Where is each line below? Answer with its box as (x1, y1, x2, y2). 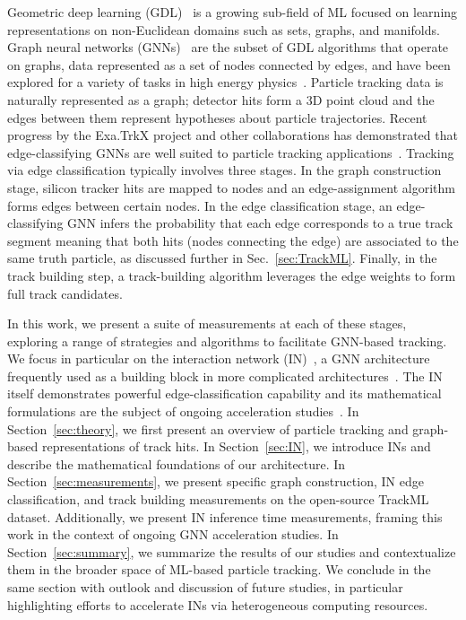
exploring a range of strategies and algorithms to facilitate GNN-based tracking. (7, 331, 447, 350)
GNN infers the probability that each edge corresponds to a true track (67, 214, 453, 232)
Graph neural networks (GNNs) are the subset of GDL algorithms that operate (7, 38, 449, 57)
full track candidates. (7, 284, 123, 302)
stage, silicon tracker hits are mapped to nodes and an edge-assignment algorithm (7, 178, 455, 196)
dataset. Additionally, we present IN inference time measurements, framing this (7, 507, 443, 526)
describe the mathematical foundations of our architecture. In (7, 454, 346, 473)
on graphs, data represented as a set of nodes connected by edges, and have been (7, 55, 451, 74)
